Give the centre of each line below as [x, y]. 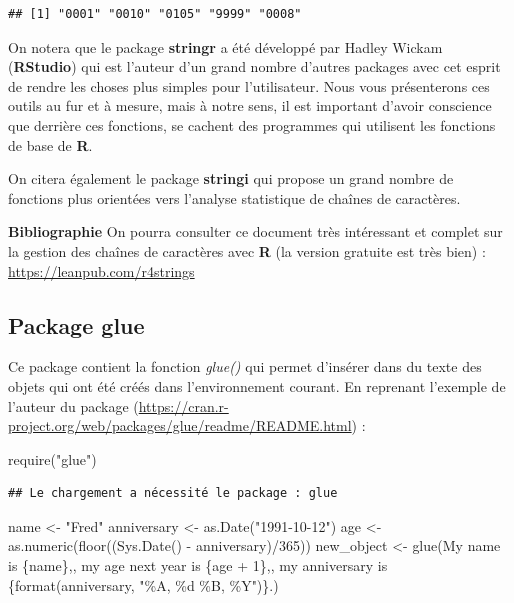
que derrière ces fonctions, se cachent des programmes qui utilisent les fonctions [252, 124]
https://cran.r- [183, 405]
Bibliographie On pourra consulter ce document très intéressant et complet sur [255, 231]
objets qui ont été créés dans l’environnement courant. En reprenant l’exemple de [257, 385]
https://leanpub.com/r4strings [101, 270]
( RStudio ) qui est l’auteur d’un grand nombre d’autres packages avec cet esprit [254, 66]
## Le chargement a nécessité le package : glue [173, 493]
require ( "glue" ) [52, 458]
